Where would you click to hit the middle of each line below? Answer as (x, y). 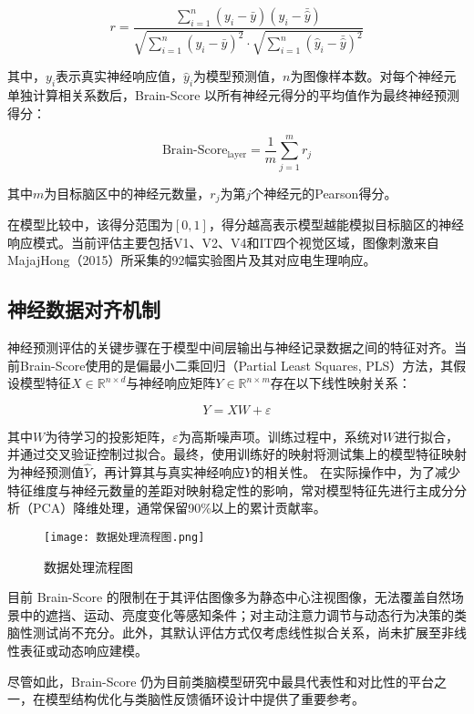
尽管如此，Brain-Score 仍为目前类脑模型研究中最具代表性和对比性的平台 (221, 681)
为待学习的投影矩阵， (109, 436)
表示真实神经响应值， (120, 76)
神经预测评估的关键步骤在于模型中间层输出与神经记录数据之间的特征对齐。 (231, 347)
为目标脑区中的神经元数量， (127, 193)
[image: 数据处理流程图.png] (124, 537)
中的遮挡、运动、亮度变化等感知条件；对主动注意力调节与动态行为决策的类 (243, 614)
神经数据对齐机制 (84, 309)
